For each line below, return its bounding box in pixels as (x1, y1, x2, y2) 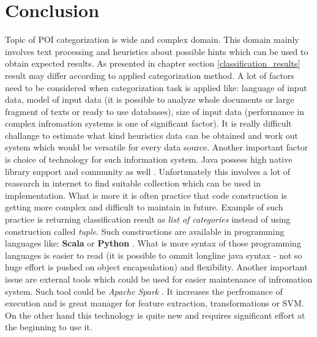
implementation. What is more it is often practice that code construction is (5, 188, 287, 201)
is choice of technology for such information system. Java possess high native (5, 153, 293, 166)
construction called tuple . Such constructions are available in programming (5, 224, 285, 237)
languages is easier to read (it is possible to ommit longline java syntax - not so (5, 248, 302, 261)
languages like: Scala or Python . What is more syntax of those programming (5, 237, 301, 250)
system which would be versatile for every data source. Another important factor (5, 141, 308, 154)
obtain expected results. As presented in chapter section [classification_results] (5, 57, 300, 70)
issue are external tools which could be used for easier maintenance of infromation (5, 273, 313, 285)
